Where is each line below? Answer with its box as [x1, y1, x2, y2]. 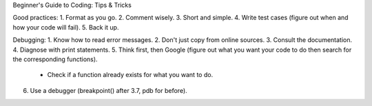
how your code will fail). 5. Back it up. [12, 23, 119, 31]
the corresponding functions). [12, 55, 98, 63]
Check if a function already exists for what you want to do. [47, 71, 214, 79]
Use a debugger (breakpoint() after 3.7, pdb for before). [30, 86, 187, 94]
